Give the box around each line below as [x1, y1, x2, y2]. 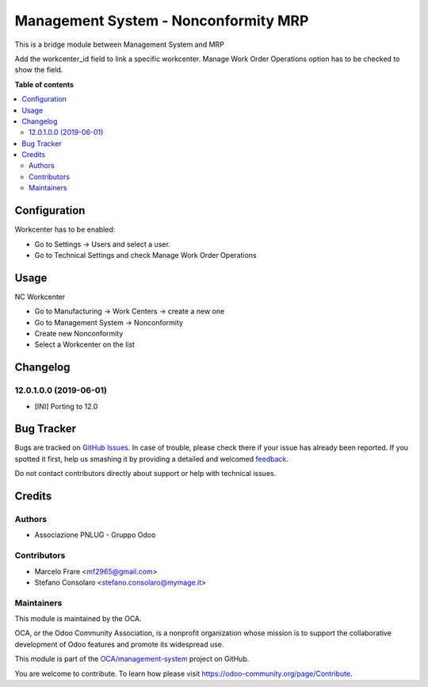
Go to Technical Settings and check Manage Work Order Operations [34, 250, 257, 259]
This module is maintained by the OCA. [14, 614, 142, 624]
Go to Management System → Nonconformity [34, 317, 184, 327]
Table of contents [14, 79, 75, 89]
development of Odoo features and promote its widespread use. [14, 639, 224, 649]
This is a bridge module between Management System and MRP [14, 40, 225, 49]
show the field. [14, 65, 63, 75]
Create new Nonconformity [34, 329, 124, 338]
